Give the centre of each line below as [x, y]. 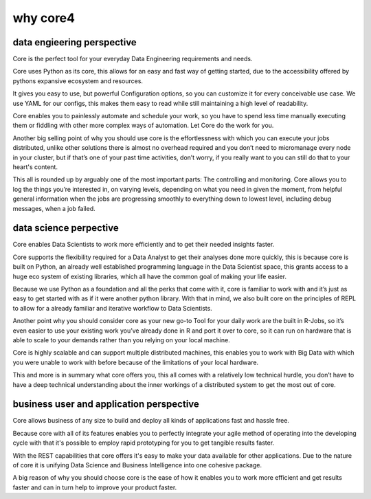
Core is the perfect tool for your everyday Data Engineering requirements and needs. [133, 59]
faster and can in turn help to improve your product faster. [95, 487]
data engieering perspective [75, 42]
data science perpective [66, 228]
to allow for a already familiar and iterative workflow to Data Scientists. [112, 308]
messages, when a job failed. [54, 208]
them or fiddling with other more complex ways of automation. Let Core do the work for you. [143, 125]
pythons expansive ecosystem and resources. [78, 81]
